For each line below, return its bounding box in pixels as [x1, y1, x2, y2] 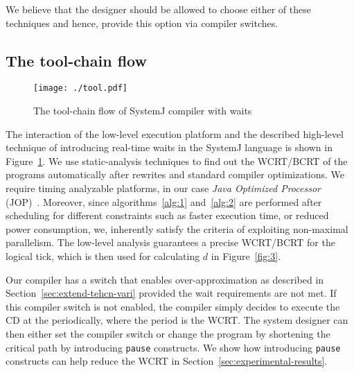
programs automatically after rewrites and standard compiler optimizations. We [6, 167, 345, 182]
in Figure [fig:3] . [211, 248, 281, 263]
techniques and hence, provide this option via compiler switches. [6, 15, 278, 30]
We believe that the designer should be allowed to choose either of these [6, 2, 311, 16]
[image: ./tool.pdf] [33, 83, 128, 94]
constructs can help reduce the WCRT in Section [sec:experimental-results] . [6, 354, 328, 368]
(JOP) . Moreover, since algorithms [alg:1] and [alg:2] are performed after [6, 194, 322, 209]
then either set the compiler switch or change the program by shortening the [6, 326, 330, 340]
